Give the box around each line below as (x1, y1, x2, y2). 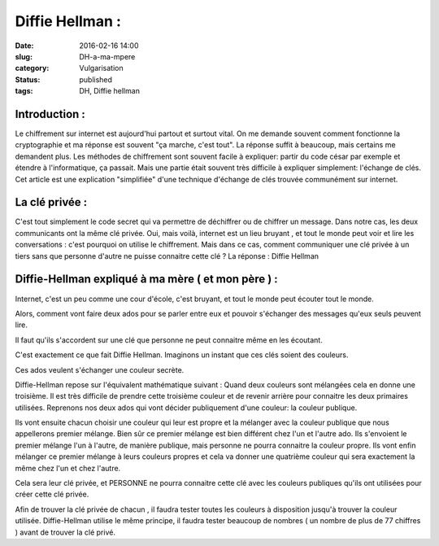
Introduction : (15, 107, 85, 121)
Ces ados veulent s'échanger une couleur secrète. (15, 365, 185, 374)
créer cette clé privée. (15, 489, 89, 500)
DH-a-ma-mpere (79, 51, 136, 61)
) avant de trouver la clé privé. (15, 527, 115, 537)
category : (15, 63, 50, 73)
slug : (15, 51, 33, 61)
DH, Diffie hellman (79, 86, 140, 96)
